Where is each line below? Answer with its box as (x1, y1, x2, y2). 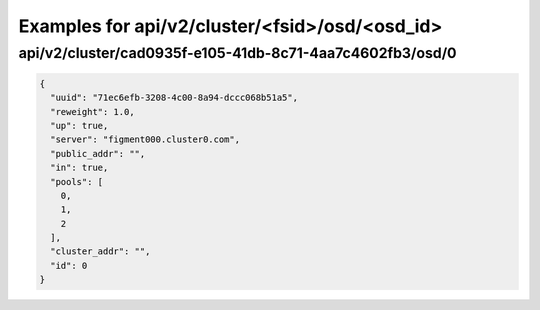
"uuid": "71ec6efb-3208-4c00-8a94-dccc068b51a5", (50, 92, 299, 104)
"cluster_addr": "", (50, 246, 151, 257)
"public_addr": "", (50, 148, 146, 159)
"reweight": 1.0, (50, 106, 135, 117)
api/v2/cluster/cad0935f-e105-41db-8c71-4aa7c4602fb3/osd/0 (18, 44, 457, 62)
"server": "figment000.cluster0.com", (50, 134, 240, 145)
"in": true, (50, 162, 109, 174)
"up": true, (50, 120, 109, 131)
